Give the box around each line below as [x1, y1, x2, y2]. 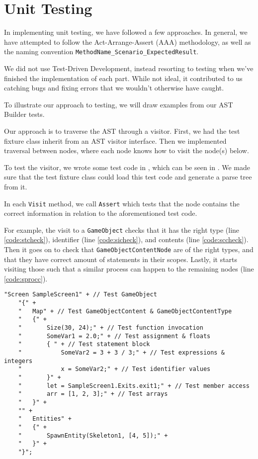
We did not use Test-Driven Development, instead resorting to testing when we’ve [4, 63, 254, 73]
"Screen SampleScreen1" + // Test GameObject [4, 291, 157, 298]
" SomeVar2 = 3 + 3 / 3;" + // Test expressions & [18, 349, 225, 357]
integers [4, 357, 33, 365]
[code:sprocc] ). [4, 273, 48, 283]
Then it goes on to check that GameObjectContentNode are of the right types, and [4, 244, 254, 254]
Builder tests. [4, 109, 45, 119]
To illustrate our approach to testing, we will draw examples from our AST [4, 99, 233, 109]
